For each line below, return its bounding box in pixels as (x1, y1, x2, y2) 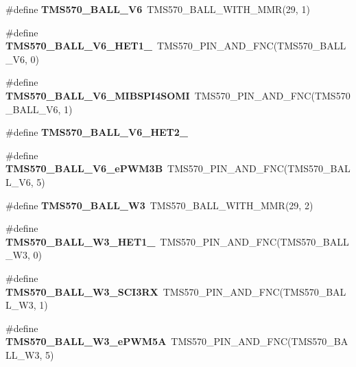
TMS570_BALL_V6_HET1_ (5, 38, 152, 53)
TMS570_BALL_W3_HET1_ (5, 234, 156, 248)
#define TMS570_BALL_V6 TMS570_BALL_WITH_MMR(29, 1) (5, 2, 310, 16)
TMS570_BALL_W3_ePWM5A (5, 334, 167, 348)
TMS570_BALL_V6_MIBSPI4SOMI (5, 88, 190, 102)
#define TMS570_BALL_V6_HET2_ (5, 125, 189, 139)
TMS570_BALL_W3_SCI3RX (5, 284, 158, 298)
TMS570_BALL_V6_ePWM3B (5, 161, 163, 176)
